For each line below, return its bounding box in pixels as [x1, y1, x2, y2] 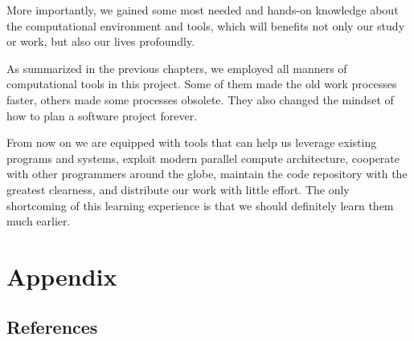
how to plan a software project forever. [6, 107, 198, 124]
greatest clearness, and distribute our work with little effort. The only [6, 181, 350, 197]
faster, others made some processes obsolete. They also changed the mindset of [6, 91, 394, 108]
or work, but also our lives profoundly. [6, 33, 195, 50]
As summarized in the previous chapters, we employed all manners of [6, 59, 347, 76]
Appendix [6, 259, 117, 292]
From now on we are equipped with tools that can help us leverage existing [6, 134, 377, 151]
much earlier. [6, 213, 71, 229]
